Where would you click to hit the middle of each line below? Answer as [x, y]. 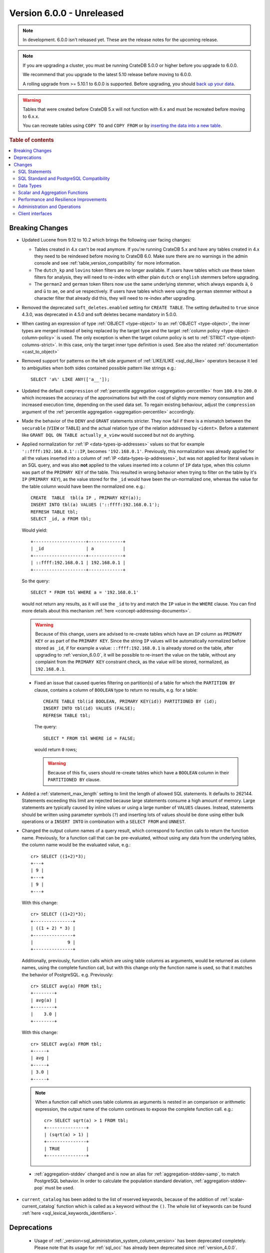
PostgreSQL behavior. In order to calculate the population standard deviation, [114, 1181]
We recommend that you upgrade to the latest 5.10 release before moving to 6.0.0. [107, 75]
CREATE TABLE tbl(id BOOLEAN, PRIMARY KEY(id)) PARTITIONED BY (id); [130, 701]
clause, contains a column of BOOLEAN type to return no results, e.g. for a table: [116, 690]
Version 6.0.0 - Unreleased [66, 13]
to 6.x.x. [31, 116]
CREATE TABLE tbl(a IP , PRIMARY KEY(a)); [86, 498]
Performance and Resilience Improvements [62, 199]
